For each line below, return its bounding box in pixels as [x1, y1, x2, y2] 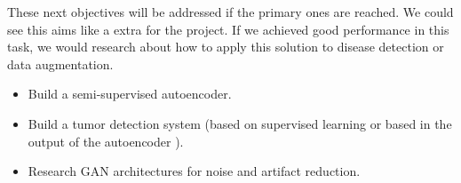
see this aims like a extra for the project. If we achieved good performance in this [7, 20, 449, 38]
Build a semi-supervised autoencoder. [28, 84, 232, 103]
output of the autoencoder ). [28, 131, 184, 150]
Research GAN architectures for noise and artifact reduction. [28, 162, 361, 180]
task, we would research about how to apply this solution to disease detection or [7, 37, 444, 56]
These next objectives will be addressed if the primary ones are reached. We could [7, 3, 454, 20]
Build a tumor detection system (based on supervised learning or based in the [28, 114, 452, 132]
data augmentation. [7, 54, 114, 73]
